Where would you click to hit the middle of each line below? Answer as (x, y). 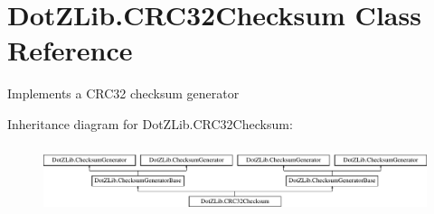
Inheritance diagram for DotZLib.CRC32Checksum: (150, 123)
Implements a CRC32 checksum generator (123, 93)
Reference (70, 50)
